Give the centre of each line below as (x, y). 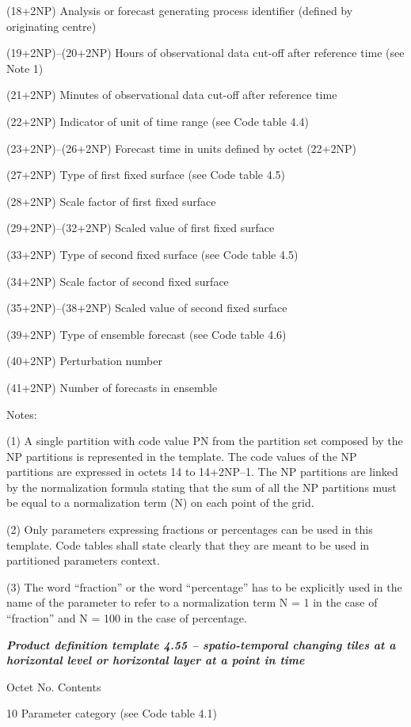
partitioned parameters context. (83, 560)
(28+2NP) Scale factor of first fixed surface (111, 201)
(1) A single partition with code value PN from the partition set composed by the (205, 441)
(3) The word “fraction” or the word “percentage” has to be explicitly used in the (204, 586)
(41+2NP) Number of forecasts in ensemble (112, 387)
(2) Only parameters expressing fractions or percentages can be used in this (190, 529)
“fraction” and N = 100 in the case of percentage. (127, 618)
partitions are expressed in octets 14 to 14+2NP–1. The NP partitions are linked (202, 472)
